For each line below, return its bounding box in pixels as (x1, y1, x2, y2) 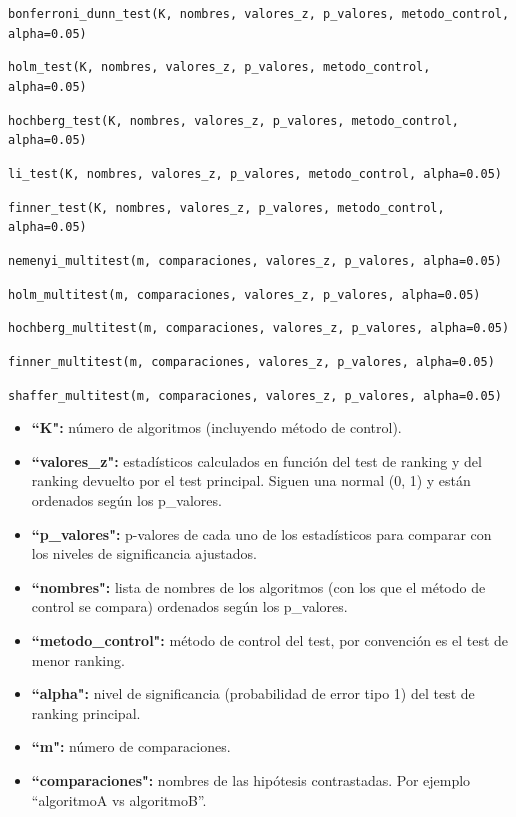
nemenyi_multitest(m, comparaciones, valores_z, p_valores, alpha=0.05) (8, 253, 502, 268)
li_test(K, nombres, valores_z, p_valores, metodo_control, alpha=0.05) (8, 166, 502, 181)
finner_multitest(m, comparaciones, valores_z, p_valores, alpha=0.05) (8, 354, 495, 369)
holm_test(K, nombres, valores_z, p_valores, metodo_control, (8, 60, 431, 75)
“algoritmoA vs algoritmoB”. (31, 789, 207, 810)
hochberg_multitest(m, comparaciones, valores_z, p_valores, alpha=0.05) (8, 321, 510, 336)
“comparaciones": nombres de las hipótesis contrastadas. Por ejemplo (31, 769, 471, 790)
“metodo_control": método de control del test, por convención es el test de (31, 629, 509, 650)
